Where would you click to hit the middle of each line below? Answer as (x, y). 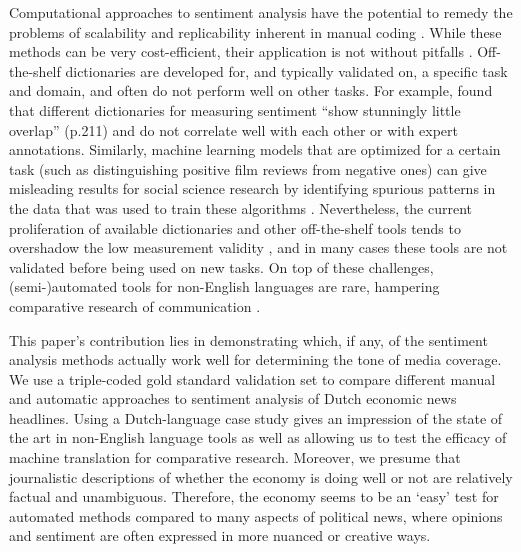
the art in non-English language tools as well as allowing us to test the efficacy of (258, 437)
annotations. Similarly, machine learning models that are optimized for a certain (255, 149)
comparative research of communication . (135, 305)
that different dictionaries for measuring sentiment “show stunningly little (235, 109)
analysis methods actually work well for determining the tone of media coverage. (255, 359)
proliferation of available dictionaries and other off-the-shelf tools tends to (235, 227)
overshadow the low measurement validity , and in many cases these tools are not (258, 247)
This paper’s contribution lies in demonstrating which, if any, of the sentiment (248, 339)
